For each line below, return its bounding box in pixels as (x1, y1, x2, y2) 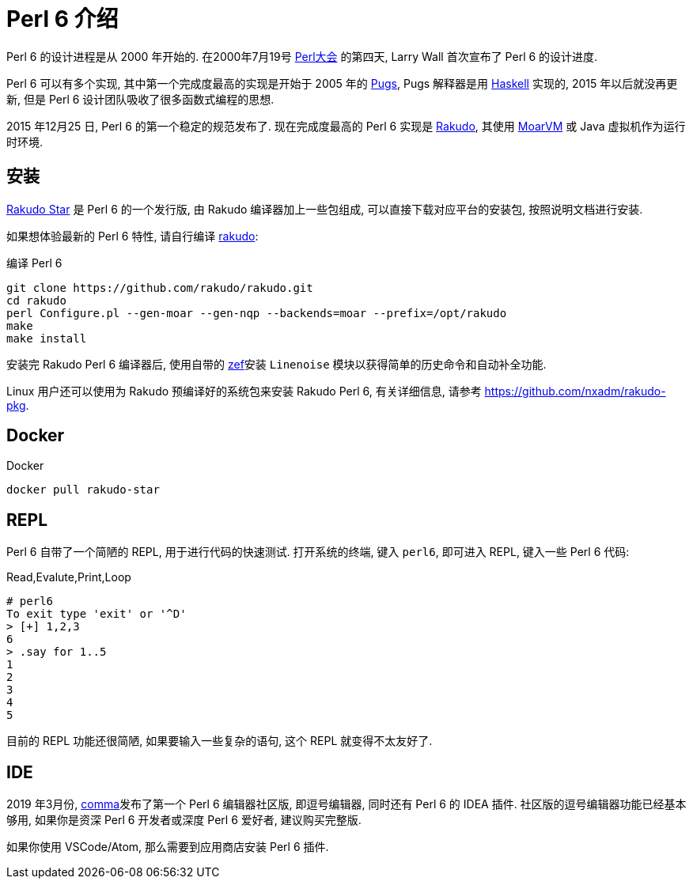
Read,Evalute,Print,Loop (6, 570, 131, 584)
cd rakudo (6, 293, 66, 307)
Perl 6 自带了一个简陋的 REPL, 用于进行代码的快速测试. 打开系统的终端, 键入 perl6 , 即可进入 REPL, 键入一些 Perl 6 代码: (6, 545, 630, 559)
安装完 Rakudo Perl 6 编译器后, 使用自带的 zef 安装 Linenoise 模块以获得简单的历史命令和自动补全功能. (6, 357, 547, 371)
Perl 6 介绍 (6, 6, 119, 32)
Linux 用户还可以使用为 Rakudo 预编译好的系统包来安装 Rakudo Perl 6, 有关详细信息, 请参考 (6, 384, 482, 398)
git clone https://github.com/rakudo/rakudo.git (6, 281, 313, 294)
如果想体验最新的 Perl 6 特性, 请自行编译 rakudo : (6, 229, 259, 243)
